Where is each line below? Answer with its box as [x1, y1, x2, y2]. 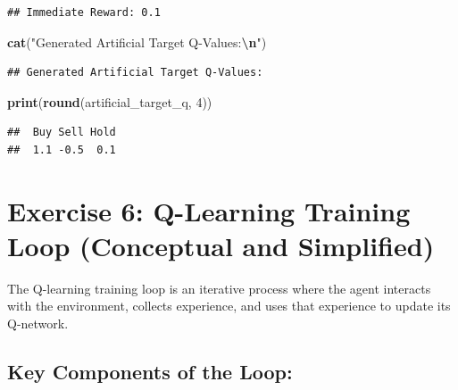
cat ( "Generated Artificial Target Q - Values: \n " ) [7, 32, 267, 51]
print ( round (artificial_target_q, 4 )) [7, 92, 212, 111]
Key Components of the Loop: [7, 358, 293, 386]
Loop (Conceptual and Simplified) [7, 227, 435, 263]
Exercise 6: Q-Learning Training [7, 192, 411, 228]
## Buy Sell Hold [7, 126, 116, 139]
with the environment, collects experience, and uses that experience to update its [7, 296, 451, 315]
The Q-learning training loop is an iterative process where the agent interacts [7, 278, 431, 297]
